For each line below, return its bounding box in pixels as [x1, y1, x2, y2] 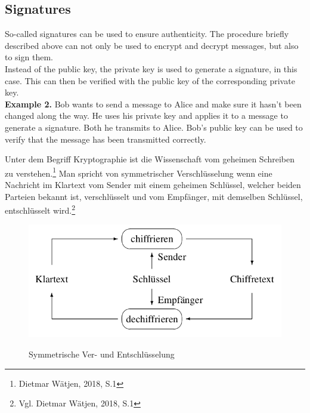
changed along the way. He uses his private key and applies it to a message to [5, 109, 288, 122]
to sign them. [5, 51, 53, 63]
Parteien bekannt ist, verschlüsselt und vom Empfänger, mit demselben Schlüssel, [5, 190, 303, 202]
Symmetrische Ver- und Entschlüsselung [29, 348, 175, 360]
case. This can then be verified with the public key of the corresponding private [5, 74, 295, 87]
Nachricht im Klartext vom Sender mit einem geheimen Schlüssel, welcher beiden [5, 178, 301, 190]
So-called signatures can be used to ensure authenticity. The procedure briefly [5, 27, 289, 40]
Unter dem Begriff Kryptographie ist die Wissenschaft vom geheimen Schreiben [5, 153, 295, 165]
